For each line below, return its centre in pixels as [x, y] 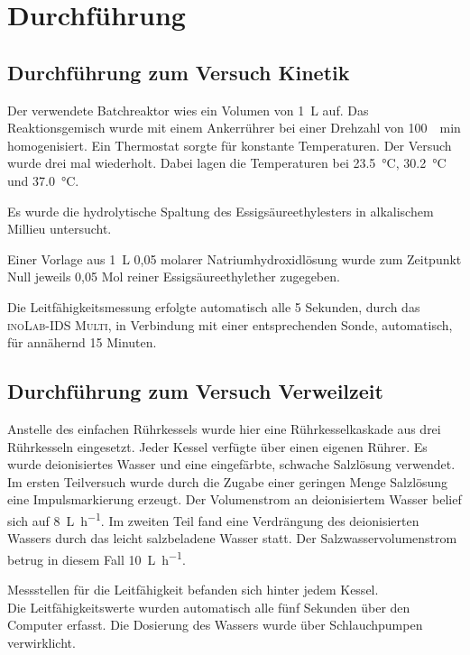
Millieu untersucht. [60, 229]
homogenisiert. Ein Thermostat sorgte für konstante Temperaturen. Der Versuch [230, 145]
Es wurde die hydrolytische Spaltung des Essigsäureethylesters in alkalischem [221, 211]
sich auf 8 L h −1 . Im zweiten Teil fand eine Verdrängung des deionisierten [213, 519]
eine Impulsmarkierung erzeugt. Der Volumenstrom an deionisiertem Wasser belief [235, 499]
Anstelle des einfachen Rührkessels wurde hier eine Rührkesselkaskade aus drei [224, 428]
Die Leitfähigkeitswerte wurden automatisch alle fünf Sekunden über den [209, 607]
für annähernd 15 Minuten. [82, 342]
